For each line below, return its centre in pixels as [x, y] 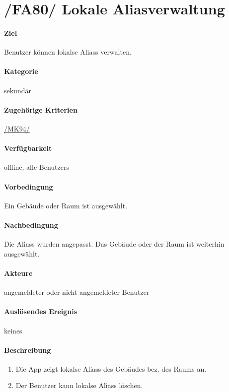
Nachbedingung [31, 225]
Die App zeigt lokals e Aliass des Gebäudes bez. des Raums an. [111, 368]
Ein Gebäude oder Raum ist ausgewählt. [66, 205]
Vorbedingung [29, 186]
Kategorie [21, 71]
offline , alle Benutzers [37, 167]
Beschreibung [28, 350]
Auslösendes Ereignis [41, 311]
